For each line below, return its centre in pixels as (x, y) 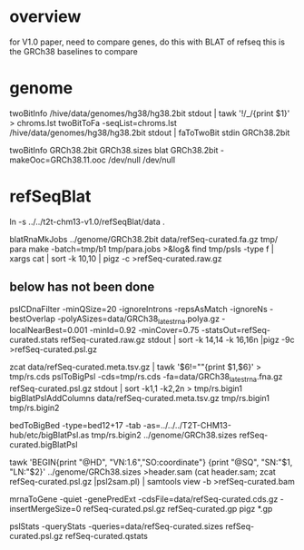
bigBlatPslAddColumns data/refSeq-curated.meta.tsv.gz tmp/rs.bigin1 (140, 398)
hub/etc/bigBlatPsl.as (49, 435)
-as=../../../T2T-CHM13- (187, 426)
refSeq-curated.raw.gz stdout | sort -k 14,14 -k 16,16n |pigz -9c (177, 340)
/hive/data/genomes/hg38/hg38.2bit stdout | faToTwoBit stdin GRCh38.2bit (150, 133)
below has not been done (82, 287)
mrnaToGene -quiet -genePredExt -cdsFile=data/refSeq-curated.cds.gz (144, 499)
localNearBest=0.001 (49, 330)
